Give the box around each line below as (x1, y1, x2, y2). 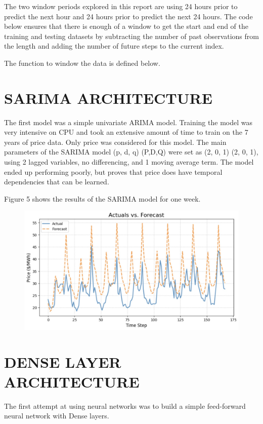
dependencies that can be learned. (4, 176, 109, 187)
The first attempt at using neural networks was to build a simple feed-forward (4, 400, 246, 411)
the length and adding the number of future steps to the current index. (4, 41, 224, 51)
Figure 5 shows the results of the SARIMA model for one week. (4, 193, 201, 204)
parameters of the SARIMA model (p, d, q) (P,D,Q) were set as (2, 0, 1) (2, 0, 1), (4, 146, 258, 157)
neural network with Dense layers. (4, 410, 109, 421)
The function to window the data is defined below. (4, 57, 160, 68)
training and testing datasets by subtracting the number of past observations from (4, 30, 259, 41)
